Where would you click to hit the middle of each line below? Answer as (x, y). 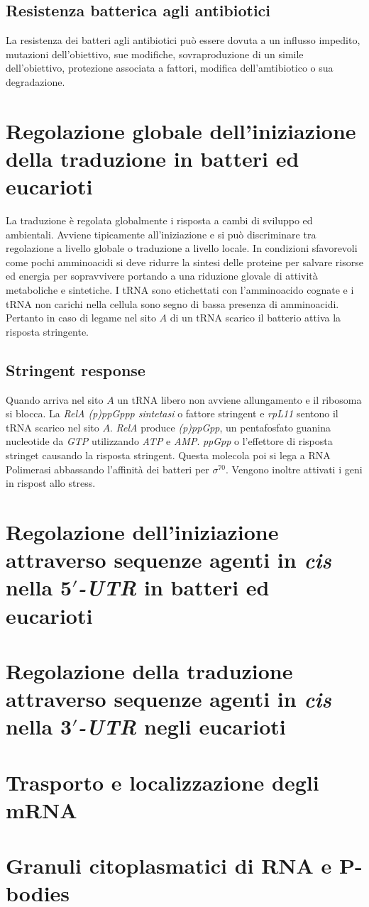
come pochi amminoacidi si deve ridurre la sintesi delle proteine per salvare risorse (184, 262)
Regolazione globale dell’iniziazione (181, 130)
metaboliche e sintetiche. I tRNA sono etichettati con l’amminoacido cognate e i (180, 290)
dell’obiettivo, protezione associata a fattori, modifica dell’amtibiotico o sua (170, 68)
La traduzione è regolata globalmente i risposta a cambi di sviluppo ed (159, 220)
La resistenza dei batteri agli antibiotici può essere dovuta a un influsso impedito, (183, 40)
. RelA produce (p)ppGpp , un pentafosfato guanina (220, 427)
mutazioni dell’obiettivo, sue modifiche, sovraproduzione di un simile (155, 54)
